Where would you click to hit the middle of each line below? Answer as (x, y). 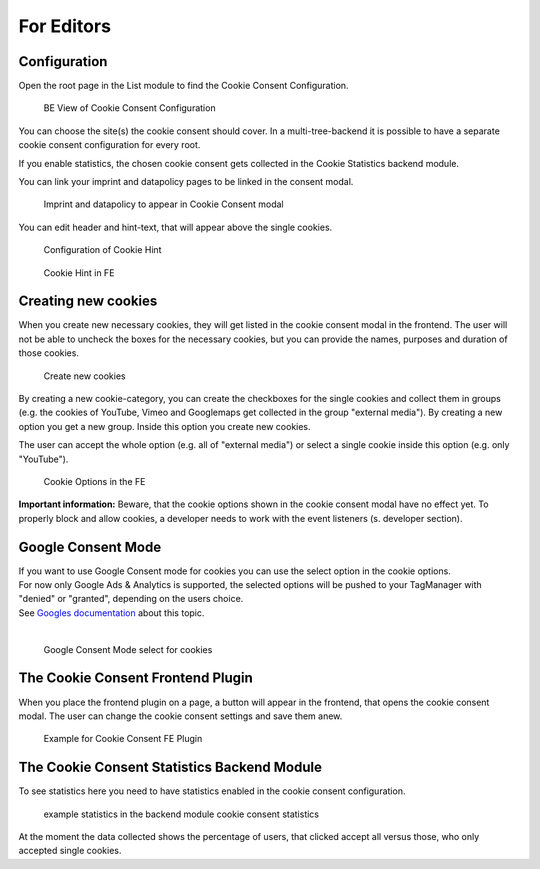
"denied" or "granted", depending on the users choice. (131, 599)
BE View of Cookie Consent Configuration (129, 108)
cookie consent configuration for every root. (109, 145)
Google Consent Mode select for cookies (128, 649)
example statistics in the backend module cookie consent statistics (181, 814)
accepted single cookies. (70, 851)
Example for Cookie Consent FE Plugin (123, 739)
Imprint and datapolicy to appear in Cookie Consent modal (163, 204)
